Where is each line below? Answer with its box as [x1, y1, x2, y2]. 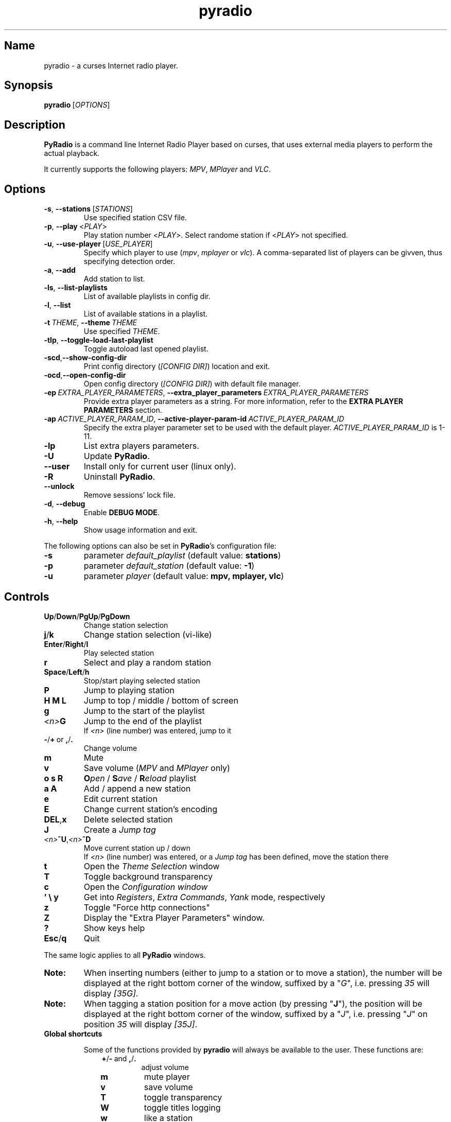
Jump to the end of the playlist [83, 715, 202, 726]
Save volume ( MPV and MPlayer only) [83, 762, 230, 773]
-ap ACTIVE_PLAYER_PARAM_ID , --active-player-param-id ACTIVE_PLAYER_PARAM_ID [44, 414, 344, 424]
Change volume [83, 743, 137, 752]
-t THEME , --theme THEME [44, 318, 137, 327]
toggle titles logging [144, 1102, 221, 1113]
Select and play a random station [83, 657, 211, 668]
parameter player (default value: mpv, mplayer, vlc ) [83, 571, 284, 582]
